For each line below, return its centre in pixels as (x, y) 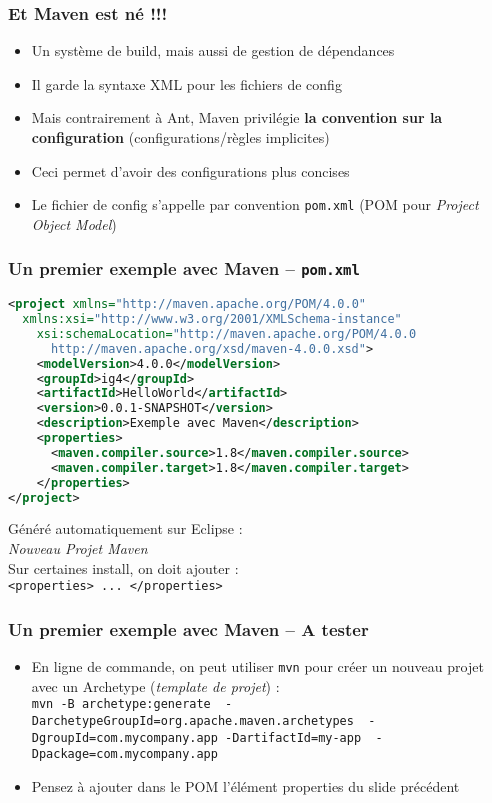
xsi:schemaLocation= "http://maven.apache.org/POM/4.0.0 (226, 333)
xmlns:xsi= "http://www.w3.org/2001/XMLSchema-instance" (212, 319)
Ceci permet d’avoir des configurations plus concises (190, 170)
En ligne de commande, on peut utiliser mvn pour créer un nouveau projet (257, 666)
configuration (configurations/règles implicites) (180, 137)
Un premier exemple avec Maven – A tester (188, 628)
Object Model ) (74, 223)
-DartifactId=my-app (293, 737)
